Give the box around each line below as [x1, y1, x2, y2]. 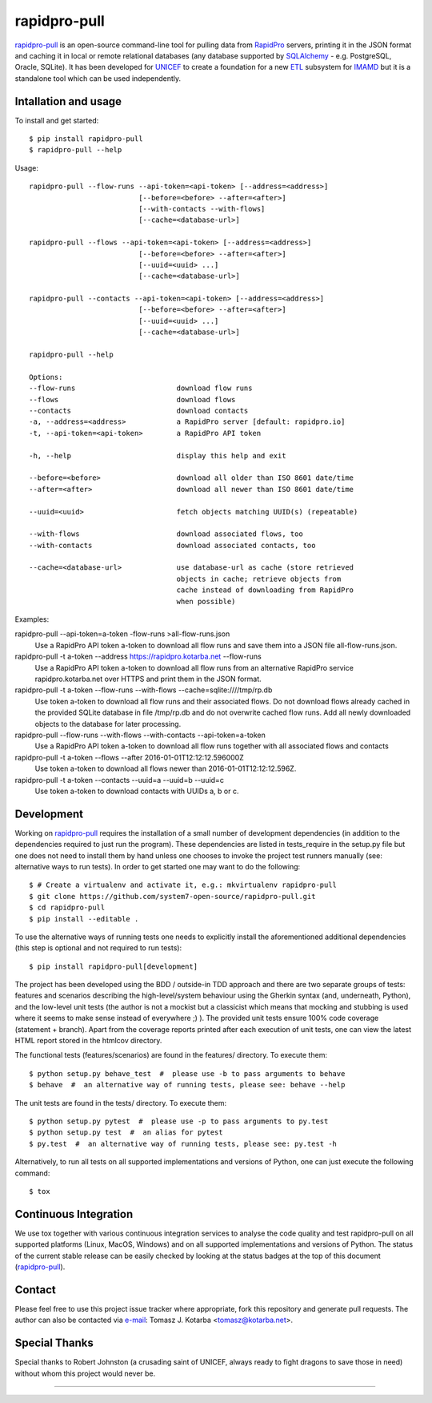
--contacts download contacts [29, 406, 249, 415]
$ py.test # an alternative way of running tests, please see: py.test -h [29, 1139, 338, 1148]
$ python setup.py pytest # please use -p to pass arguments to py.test [29, 1117, 329, 1126]
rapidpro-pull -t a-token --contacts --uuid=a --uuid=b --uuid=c [14, 775, 224, 784]
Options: [29, 373, 63, 381]
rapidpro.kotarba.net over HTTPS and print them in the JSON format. [34, 674, 262, 683]
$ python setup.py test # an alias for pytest [29, 1128, 223, 1137]
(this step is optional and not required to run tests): [14, 943, 182, 953]
